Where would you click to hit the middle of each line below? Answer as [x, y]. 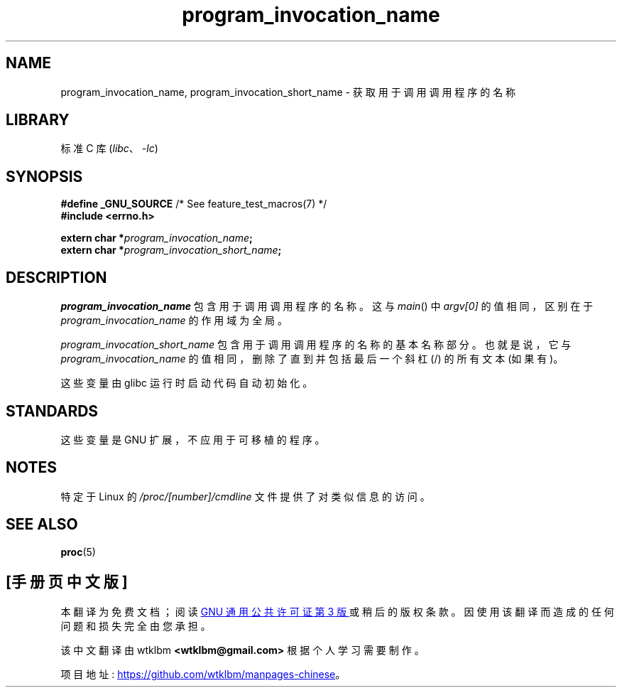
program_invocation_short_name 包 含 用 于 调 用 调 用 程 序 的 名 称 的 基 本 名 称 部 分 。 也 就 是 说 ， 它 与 [316, 345]
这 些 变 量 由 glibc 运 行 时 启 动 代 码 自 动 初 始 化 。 [187, 383]
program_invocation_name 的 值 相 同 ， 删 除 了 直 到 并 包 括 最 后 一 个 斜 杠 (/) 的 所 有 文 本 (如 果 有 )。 [312, 359]
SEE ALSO [42, 525]
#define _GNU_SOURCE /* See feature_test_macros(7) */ [194, 204]
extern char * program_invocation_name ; [157, 238]
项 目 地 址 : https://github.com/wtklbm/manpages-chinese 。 [203, 674]
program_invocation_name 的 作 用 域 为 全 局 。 [174, 321]
